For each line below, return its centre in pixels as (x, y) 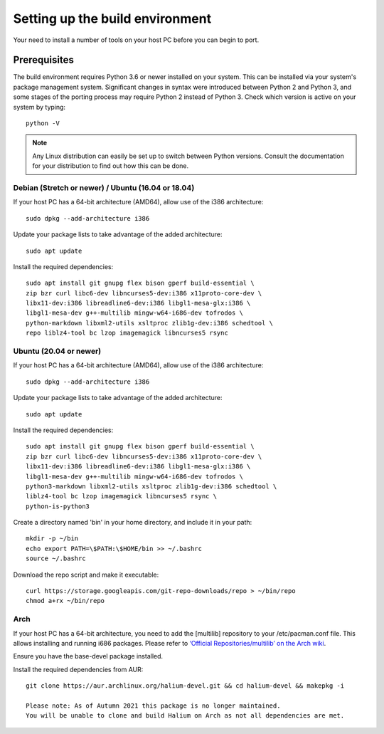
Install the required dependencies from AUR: (78, 669)
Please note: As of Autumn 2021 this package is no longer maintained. (153, 706)
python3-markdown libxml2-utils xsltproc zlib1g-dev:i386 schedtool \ (151, 486)
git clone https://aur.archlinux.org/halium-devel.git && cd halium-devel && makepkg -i (185, 686)
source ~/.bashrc (56, 559)
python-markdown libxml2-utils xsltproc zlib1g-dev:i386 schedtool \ (150, 323)
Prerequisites (43, 60)
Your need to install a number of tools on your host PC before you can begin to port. (136, 40)
